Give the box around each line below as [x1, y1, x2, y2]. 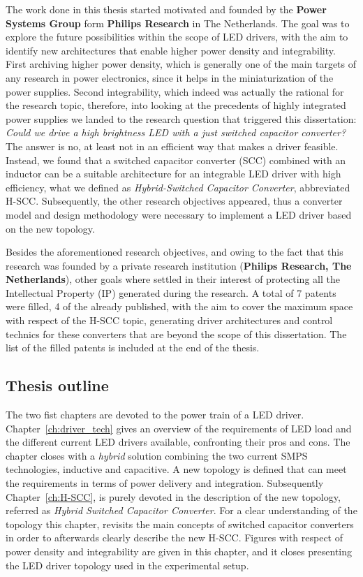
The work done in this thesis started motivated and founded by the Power [6, 2, 327, 16]
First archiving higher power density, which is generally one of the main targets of [6, 57, 357, 71]
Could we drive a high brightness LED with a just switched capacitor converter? [6, 125, 346, 140]
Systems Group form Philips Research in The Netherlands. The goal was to [6, 15, 350, 30]
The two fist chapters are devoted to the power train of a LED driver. [6, 407, 304, 422]
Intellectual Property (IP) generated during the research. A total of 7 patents [6, 285, 336, 300]
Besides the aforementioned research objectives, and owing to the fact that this [6, 244, 343, 259]
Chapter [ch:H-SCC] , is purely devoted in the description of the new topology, [6, 489, 341, 504]
